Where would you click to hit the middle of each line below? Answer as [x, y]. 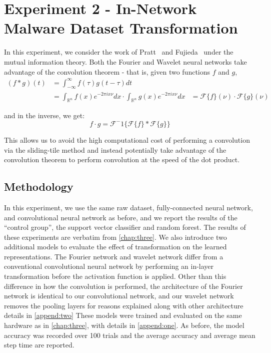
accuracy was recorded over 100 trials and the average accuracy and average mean [130, 335]
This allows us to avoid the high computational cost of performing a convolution [127, 139]
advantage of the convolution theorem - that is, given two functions [107, 71]
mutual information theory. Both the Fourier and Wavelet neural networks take [125, 61]
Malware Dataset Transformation [121, 28]
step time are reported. [39, 345]
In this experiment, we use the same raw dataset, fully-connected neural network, [128, 207]
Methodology [39, 187]
